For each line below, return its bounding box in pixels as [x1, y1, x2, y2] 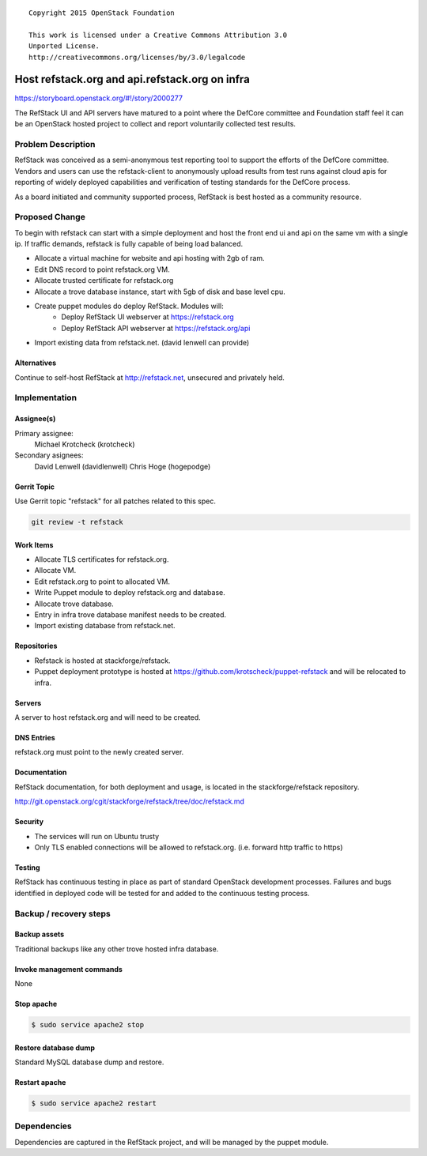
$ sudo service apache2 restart [31, 1099, 157, 1108]
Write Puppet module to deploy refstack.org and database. [34, 588, 225, 597]
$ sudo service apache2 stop [31, 1020, 145, 1030]
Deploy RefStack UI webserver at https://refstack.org [61, 312, 235, 322]
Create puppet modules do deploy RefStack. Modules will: [34, 301, 225, 311]
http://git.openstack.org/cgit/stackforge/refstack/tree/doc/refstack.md [14, 796, 245, 806]
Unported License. [28, 42, 100, 51]
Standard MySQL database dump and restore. [14, 1057, 164, 1067]
